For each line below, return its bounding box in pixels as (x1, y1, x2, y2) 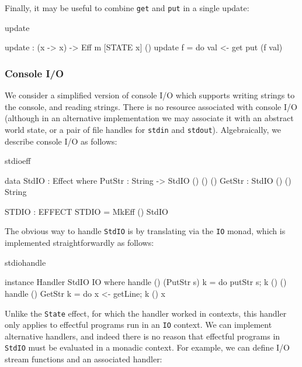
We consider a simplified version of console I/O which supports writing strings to (5, 89, 295, 101)
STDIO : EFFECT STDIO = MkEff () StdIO (5, 205, 168, 217)
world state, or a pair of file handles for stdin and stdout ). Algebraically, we (5, 123, 282, 135)
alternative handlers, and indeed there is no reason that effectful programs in (5, 330, 280, 342)
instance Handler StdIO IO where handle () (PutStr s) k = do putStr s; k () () (5, 276, 287, 288)
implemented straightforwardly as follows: (5, 236, 154, 249)
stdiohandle (5, 256, 46, 268)
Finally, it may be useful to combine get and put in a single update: (5, 2, 249, 13)
